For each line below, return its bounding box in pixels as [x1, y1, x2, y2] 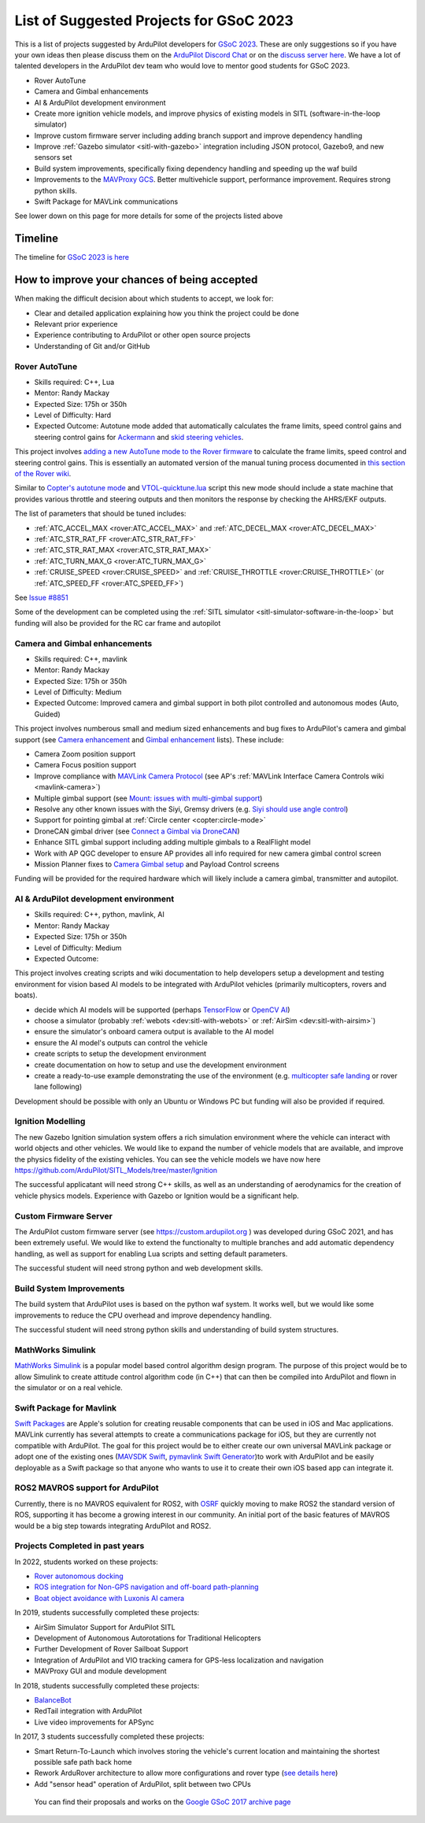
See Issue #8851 [14, 593, 68, 602]
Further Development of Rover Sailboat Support [34, 1644, 189, 1654]
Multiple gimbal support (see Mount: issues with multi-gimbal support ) [34, 793, 263, 803]
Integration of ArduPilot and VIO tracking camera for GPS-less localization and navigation [34, 1655, 324, 1665]
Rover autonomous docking [34, 1571, 124, 1581]
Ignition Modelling [14, 1116, 86, 1127]
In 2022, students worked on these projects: [14, 1557, 159, 1566]
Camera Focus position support [34, 760, 137, 770]
